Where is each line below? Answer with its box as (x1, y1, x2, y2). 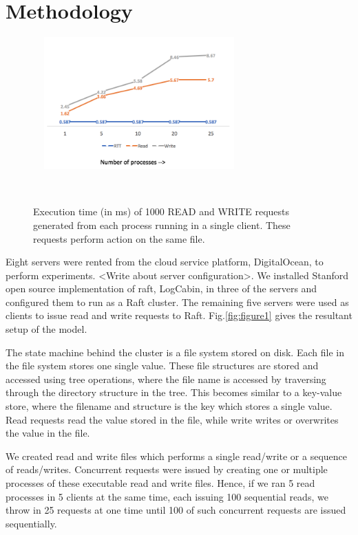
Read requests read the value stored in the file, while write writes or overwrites (6, 412, 339, 426)
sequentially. (6, 516, 57, 530)
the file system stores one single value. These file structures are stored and (6, 358, 319, 373)
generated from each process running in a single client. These (33, 217, 291, 232)
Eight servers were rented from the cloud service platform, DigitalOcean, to (6, 254, 324, 269)
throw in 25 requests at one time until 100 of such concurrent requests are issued (6, 503, 346, 517)
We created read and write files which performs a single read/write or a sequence (6, 448, 348, 463)
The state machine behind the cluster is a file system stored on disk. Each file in (6, 345, 344, 359)
